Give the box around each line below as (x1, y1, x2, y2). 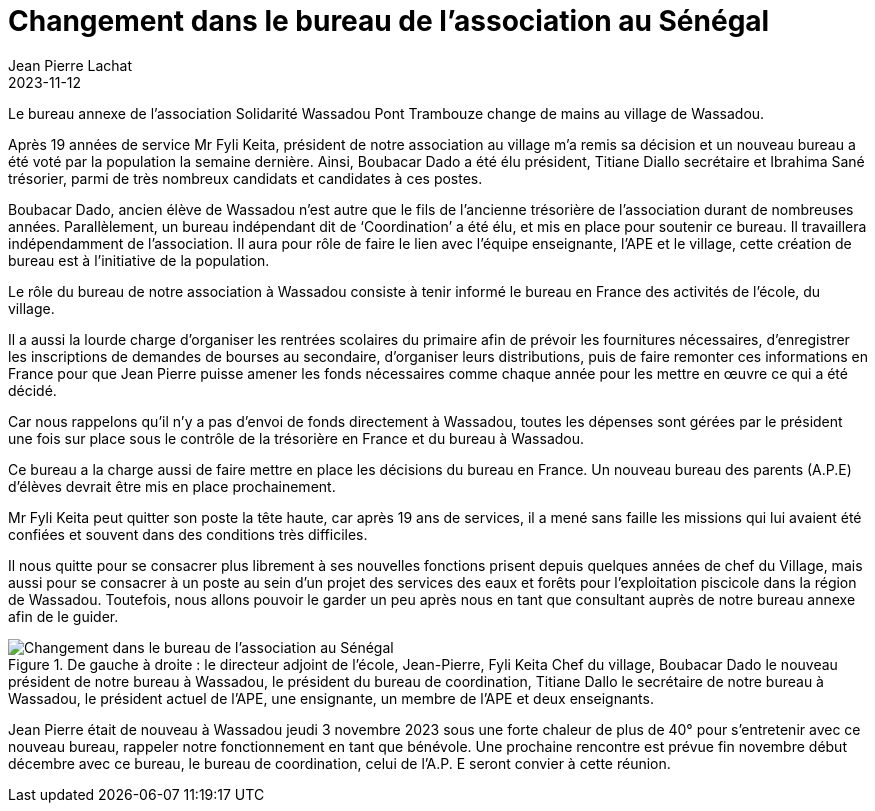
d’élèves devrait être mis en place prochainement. (8, 477, 336, 495)
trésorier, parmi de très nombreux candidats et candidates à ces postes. (8, 169, 483, 187)
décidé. (8, 381, 57, 399)
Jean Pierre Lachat (8, 56, 132, 74)
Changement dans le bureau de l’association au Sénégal (8, 4, 770, 38)
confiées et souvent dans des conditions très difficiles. (8, 525, 368, 543)
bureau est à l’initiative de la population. (8, 251, 270, 269)
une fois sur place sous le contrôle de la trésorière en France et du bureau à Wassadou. (8, 429, 585, 447)
